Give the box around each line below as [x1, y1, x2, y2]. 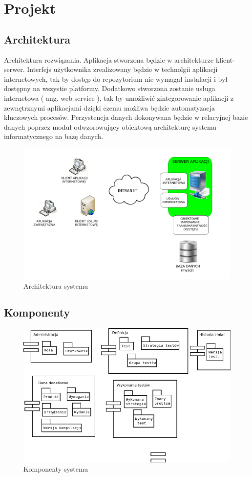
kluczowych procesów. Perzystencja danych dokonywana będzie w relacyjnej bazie [4, 112, 248, 122]
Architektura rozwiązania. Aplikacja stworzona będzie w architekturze [4, 54, 214, 65]
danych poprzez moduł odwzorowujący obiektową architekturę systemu [4, 121, 217, 132]
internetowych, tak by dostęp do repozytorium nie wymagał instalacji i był [4, 73, 228, 84]
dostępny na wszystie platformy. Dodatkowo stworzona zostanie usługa [4, 83, 215, 93]
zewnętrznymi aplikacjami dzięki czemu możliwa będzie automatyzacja [4, 102, 215, 113]
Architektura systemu [23, 281, 88, 291]
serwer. [4, 64, 25, 74]
